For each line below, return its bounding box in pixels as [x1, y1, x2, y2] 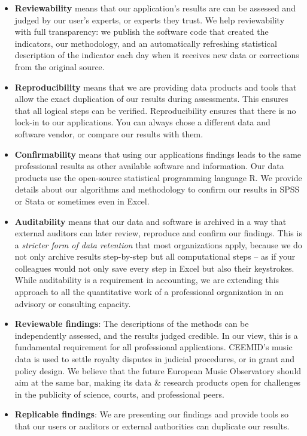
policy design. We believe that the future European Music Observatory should [14, 364, 302, 377]
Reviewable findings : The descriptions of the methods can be [14, 317, 249, 330]
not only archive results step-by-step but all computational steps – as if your [14, 250, 296, 263]
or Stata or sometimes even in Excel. [14, 194, 150, 207]
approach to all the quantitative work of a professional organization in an [14, 285, 284, 298]
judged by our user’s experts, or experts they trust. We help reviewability [14, 13, 285, 26]
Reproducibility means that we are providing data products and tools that [14, 80, 297, 93]
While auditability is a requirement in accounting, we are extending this [14, 273, 279, 286]
